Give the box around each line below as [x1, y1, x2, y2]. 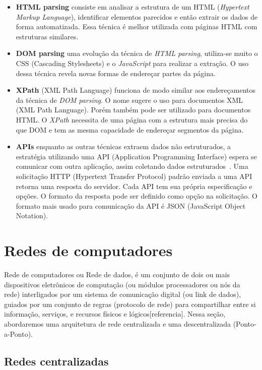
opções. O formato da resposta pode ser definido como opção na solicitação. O [16, 191, 258, 201]
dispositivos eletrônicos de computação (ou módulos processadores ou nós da [4, 279, 240, 289]
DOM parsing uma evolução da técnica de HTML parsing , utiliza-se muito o [16, 48, 258, 58]
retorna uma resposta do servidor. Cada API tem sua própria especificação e [16, 180, 252, 191]
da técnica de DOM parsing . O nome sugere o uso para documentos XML [16, 94, 243, 105]
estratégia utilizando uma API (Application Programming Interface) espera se [16, 151, 257, 161]
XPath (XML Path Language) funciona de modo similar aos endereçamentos [16, 85, 255, 95]
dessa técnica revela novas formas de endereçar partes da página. [16, 68, 216, 78]
